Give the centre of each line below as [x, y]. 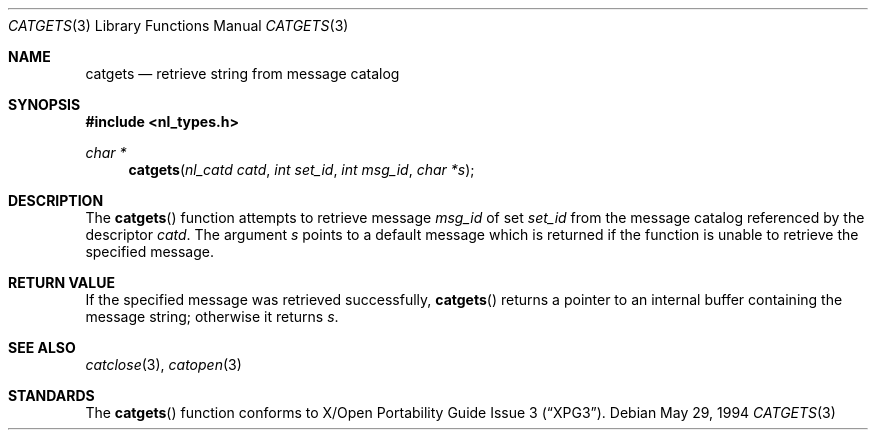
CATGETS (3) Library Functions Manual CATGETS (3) [178, 25]
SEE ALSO [42, 347]
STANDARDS [51, 395]
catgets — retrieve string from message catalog [242, 73]
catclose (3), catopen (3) [163, 364]
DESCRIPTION [56, 200]
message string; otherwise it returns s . [212, 316]
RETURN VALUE [61, 282]
